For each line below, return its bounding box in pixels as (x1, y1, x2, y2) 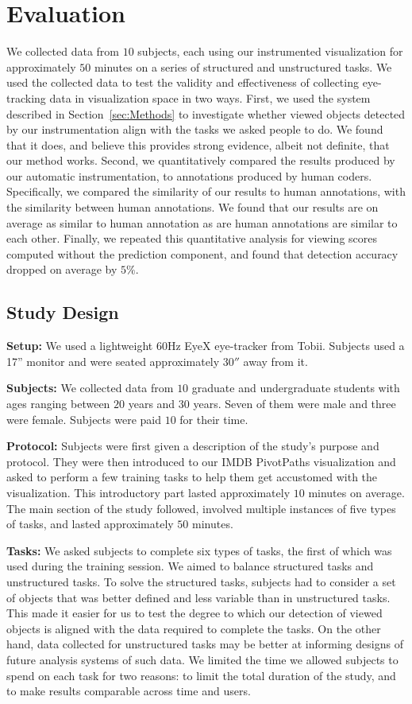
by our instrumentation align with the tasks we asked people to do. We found (6, 121, 383, 138)
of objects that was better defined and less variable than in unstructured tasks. (6, 589, 391, 605)
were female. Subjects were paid (6, 410, 161, 427)
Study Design (6, 300, 119, 325)
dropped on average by (6, 261, 117, 278)
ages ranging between (6, 395, 110, 412)
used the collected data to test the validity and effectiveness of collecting (6, 74, 359, 91)
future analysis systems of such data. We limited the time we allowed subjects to (6, 651, 399, 667)
